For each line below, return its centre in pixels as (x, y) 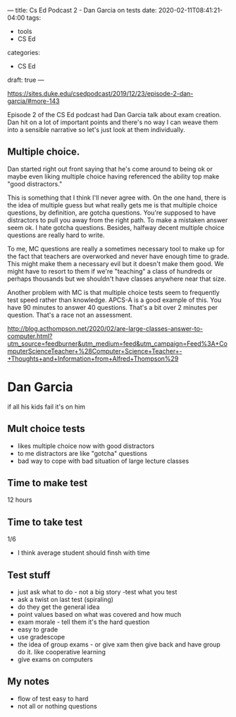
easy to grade (38, 629)
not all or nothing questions (57, 706)
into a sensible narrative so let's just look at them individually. (96, 129)
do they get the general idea (58, 607)
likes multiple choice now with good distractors (86, 446)
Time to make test (48, 483)
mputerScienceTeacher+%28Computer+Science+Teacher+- (95, 351)
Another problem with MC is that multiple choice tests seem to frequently (113, 292)
